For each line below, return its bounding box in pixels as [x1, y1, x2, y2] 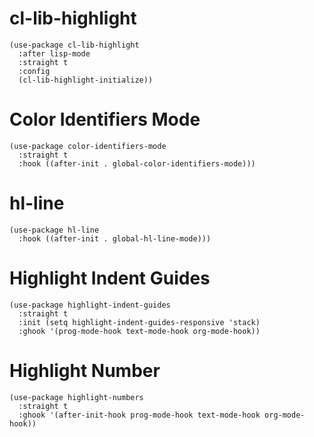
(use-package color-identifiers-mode [9, 141, 167, 151]
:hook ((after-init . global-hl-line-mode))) [18, 233, 212, 244]
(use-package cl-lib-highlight [9, 40, 140, 50]
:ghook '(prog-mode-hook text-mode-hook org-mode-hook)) [18, 326, 261, 336]
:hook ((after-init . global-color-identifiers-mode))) [18, 158, 256, 169]
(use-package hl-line [9, 225, 100, 235]
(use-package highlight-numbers [9, 392, 144, 402]
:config [18, 66, 51, 76]
